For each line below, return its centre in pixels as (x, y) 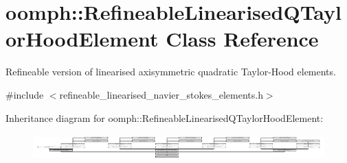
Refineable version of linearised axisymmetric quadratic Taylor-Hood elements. (171, 72)
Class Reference (242, 39)
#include (25, 94)
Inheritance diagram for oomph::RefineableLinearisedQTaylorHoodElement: (165, 117)
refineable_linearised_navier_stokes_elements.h (161, 94)
